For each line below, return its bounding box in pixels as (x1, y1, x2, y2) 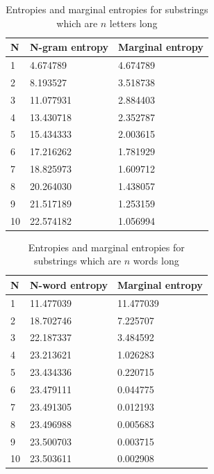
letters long (109, 15, 158, 30)
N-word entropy (30, 277, 108, 292)
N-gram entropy (30, 40, 109, 54)
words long (133, 253, 179, 268)
